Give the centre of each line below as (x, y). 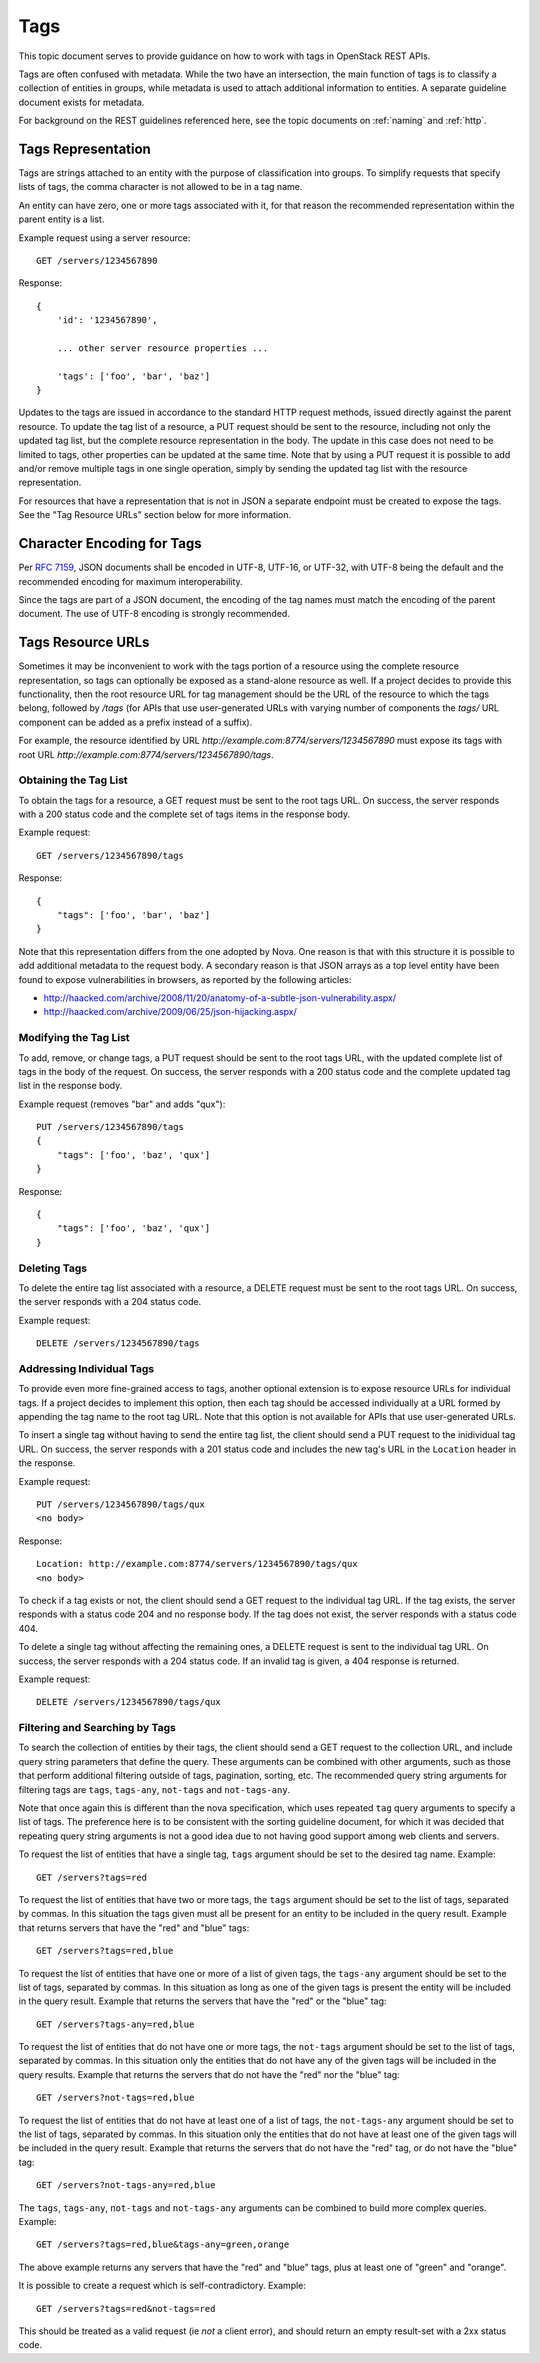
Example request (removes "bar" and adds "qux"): (122, 1104)
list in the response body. (70, 1086)
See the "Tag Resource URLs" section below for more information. (155, 515)
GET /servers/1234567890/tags (110, 855)
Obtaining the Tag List (73, 780)
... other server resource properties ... (162, 348)
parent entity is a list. (61, 219)
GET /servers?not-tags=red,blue (115, 2098)
